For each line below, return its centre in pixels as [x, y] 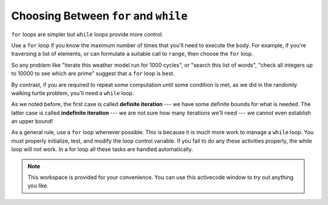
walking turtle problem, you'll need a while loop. [73, 93]
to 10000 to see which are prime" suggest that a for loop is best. [93, 73]
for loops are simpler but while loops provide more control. [87, 34]
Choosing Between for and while [99, 16]
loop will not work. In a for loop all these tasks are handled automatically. [102, 149]
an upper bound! [32, 121]
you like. [38, 186]
